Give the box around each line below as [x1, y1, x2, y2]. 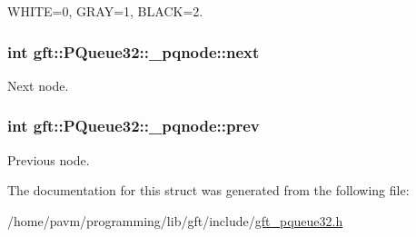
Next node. [7, 75, 69, 94]
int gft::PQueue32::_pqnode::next [7, 40, 260, 63]
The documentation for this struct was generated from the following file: [7, 181, 410, 200]
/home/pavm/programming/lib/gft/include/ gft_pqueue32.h [7, 211, 343, 230]
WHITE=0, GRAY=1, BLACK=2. [7, 2, 203, 20]
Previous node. [7, 150, 90, 169]
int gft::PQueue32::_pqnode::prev [7, 114, 260, 137]
